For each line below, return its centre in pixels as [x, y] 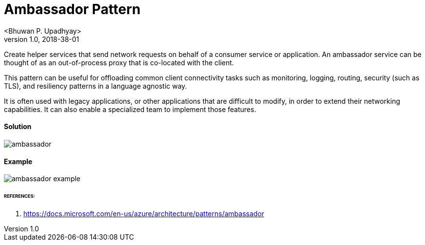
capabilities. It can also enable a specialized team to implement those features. [130, 109]
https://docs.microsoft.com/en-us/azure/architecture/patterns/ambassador [144, 213]
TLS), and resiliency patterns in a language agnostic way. [96, 86]
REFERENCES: [19, 196]
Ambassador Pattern [72, 9]
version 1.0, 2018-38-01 [42, 39]
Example [18, 161]
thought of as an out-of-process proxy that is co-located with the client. [119, 62]
